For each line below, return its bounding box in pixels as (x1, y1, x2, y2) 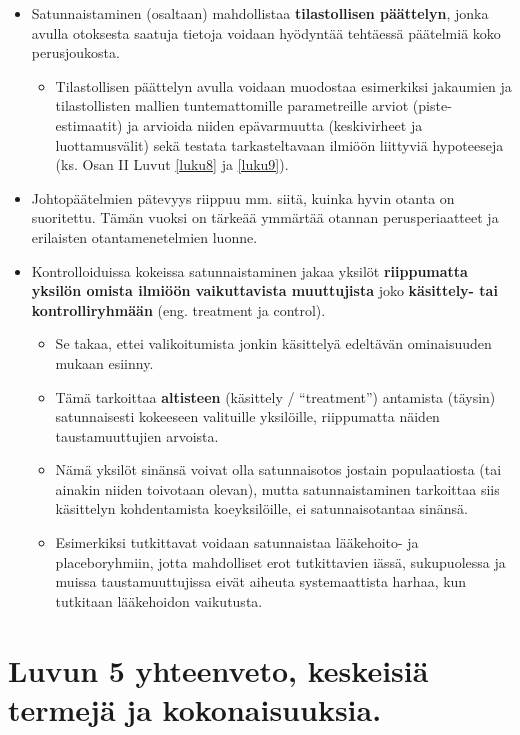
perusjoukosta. (31, 42, 120, 63)
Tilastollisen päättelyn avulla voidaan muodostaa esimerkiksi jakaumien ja (55, 75, 512, 96)
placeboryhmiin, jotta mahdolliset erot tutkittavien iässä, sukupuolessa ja (55, 551, 506, 572)
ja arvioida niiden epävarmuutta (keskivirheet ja (127, 114, 423, 135)
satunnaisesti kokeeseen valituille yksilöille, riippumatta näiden (55, 406, 440, 427)
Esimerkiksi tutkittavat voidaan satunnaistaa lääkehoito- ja (55, 532, 419, 553)
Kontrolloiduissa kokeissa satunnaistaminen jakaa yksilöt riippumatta (31, 260, 468, 281)
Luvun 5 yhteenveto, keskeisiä (8, 649, 429, 690)
